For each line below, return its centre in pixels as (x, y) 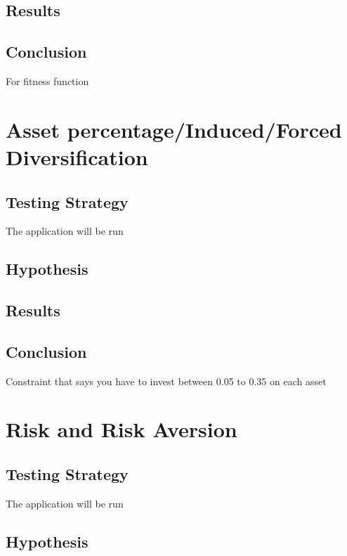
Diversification (77, 156)
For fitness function (47, 80)
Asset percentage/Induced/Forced (174, 129)
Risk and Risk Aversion (122, 429)
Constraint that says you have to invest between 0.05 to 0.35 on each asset (166, 381)
